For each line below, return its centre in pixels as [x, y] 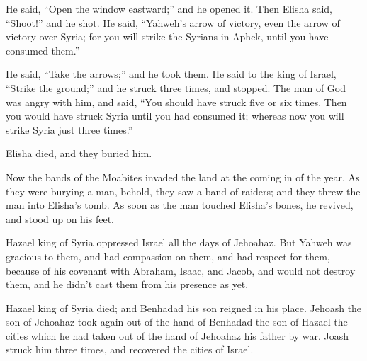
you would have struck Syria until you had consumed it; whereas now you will [175, 116]
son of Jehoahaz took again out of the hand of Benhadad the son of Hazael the [177, 322]
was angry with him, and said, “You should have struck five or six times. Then [176, 102]
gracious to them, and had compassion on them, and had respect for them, [168, 256]
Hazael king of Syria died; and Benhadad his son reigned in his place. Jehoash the [184, 308]
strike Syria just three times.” [69, 129]
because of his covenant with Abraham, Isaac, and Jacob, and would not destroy [181, 270]
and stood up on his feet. [60, 218]
